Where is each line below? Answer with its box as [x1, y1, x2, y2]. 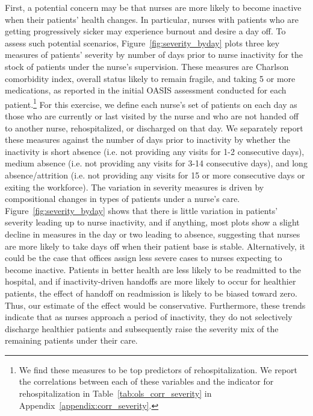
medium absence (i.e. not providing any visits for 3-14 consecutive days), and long [5, 157, 308, 169]
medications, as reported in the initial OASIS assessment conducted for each [5, 84, 287, 96]
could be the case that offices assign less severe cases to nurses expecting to [5, 251, 282, 264]
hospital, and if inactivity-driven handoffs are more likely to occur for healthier [5, 275, 296, 288]
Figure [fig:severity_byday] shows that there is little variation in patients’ [5, 204, 278, 216]
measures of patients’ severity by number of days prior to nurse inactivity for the [5, 48, 303, 61]
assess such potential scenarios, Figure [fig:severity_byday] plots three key [5, 36, 280, 49]
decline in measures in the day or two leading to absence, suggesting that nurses [5, 227, 300, 240]
